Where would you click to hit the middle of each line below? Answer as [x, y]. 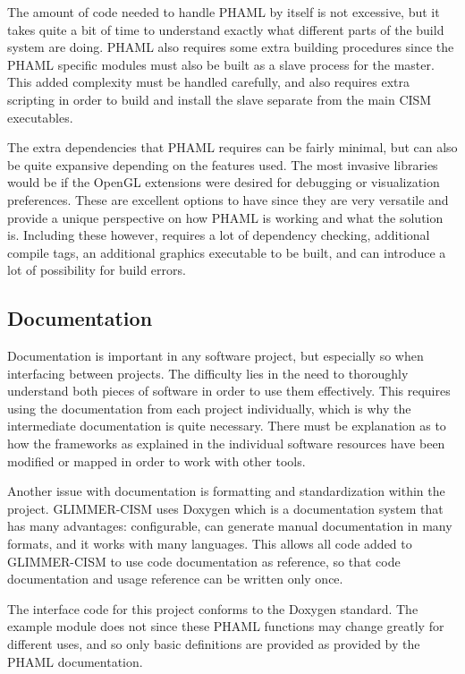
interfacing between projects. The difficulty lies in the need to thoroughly [208, 373]
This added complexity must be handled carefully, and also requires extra [209, 82]
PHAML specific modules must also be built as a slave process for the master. [221, 64]
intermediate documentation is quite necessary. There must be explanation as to [227, 426]
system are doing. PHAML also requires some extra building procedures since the [231, 47]
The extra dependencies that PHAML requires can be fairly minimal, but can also [232, 147]
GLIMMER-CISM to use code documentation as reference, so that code [204, 561]
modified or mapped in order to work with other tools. [156, 461]
